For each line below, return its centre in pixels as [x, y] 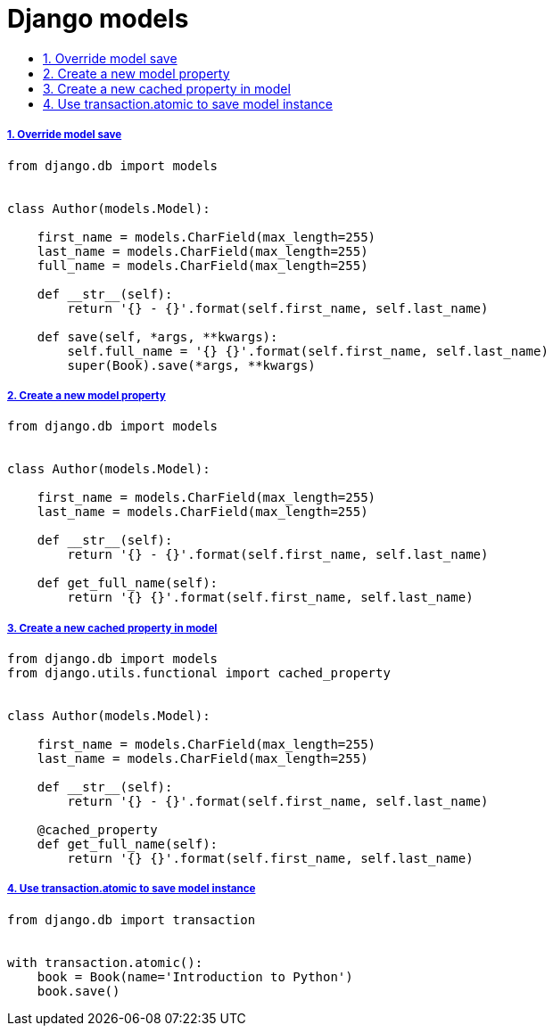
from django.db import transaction [132, 919]
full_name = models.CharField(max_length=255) [202, 265]
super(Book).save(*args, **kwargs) [191, 365]
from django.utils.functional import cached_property [199, 673]
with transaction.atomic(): [105, 962]
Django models [98, 19]
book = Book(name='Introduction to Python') [195, 976]
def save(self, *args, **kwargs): [157, 336]
